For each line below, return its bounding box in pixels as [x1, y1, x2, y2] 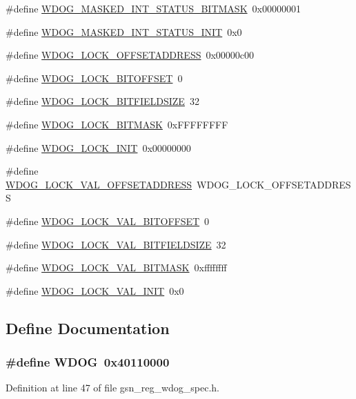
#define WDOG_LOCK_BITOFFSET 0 [6, 70, 183, 85]
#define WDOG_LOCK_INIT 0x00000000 [6, 140, 191, 155]
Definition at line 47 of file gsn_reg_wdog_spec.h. [6, 380, 219, 395]
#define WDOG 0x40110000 [6, 353, 170, 371]
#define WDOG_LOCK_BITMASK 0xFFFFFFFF [6, 117, 228, 131]
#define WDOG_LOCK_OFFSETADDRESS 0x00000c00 [6, 48, 255, 62]
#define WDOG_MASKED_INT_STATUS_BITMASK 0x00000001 [6, 1, 301, 15]
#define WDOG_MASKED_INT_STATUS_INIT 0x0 [6, 24, 242, 39]
